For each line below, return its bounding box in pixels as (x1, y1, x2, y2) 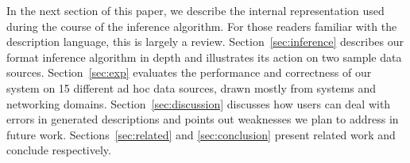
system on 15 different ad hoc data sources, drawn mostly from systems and (6, 79, 377, 96)
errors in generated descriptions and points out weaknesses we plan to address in (6, 111, 399, 127)
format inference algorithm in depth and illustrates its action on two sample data (6, 48, 402, 65)
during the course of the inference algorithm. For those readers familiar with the (6, 17, 397, 34)
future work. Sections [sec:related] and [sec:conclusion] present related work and (6, 126, 396, 142)
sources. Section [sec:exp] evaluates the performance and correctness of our (6, 64, 372, 81)
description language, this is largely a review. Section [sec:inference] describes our (6, 33, 404, 50)
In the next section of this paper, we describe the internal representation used (6, 2, 385, 18)
